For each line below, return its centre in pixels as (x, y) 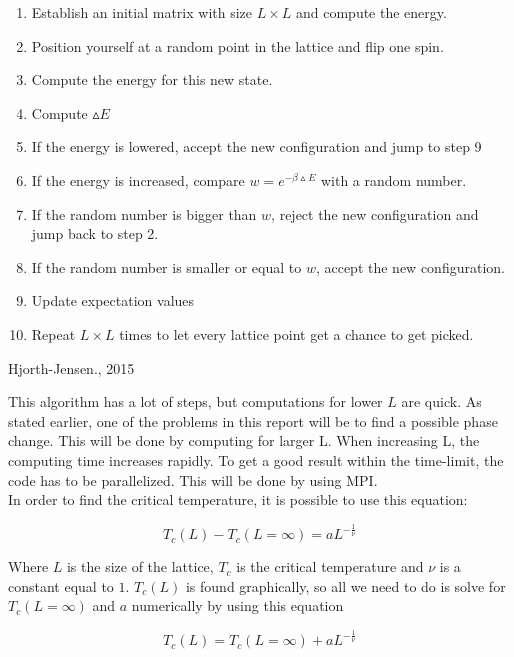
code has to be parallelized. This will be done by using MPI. (193, 479)
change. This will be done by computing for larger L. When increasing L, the (244, 440)
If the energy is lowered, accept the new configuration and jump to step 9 (256, 146)
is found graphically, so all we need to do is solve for (345, 585)
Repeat (53, 333)
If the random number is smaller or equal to (166, 266)
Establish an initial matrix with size (142, 12)
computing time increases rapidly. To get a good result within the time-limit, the (256, 459)
